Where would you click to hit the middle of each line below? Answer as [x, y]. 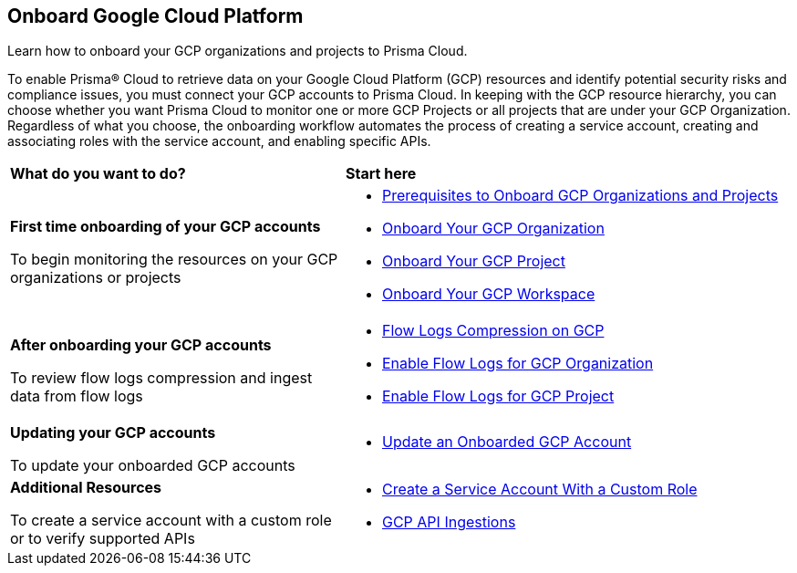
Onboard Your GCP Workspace [488, 294]
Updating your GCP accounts [113, 433]
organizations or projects [96, 278]
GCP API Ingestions [449, 522]
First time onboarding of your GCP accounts [166, 227]
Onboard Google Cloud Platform [155, 16]
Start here [381, 174]
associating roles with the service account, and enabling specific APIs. [219, 141]
